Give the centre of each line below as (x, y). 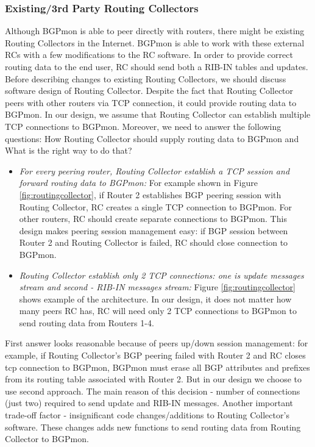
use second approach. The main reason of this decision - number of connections (153, 391)
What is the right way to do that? (69, 150)
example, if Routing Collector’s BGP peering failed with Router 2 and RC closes (155, 355)
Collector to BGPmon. (47, 439)
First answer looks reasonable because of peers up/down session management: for (157, 343)
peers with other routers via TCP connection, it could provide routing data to (151, 102)
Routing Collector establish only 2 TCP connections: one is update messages (161, 275)
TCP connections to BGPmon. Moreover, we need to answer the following (143, 126)
